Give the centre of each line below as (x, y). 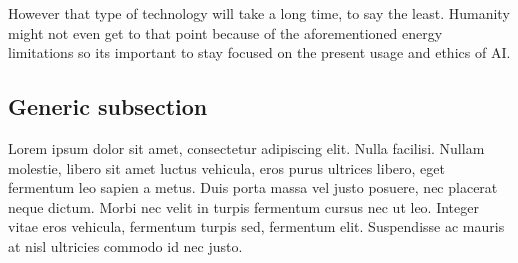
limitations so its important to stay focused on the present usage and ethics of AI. (259, 52)
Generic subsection (108, 106)
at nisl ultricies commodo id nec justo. (125, 245)
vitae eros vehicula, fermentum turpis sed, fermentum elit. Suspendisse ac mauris (256, 226)
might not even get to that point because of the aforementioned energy (225, 32)
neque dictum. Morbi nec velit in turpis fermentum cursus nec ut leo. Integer (243, 206)
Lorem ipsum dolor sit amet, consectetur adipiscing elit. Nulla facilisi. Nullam (246, 147)
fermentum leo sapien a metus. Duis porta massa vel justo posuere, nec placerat (253, 187)
